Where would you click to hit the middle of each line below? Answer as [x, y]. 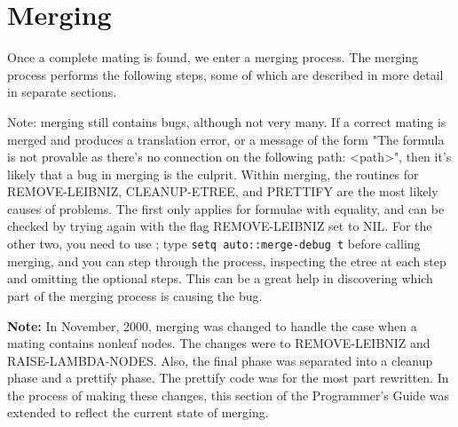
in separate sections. [62, 92]
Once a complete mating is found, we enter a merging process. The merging [213, 57]
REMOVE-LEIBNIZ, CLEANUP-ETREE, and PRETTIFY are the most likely [223, 191]
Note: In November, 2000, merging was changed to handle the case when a [212, 325]
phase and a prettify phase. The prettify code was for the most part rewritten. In [228, 378]
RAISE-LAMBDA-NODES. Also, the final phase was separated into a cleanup [220, 360]
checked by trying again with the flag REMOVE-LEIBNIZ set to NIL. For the [220, 226]
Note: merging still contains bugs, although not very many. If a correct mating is [227, 121]
